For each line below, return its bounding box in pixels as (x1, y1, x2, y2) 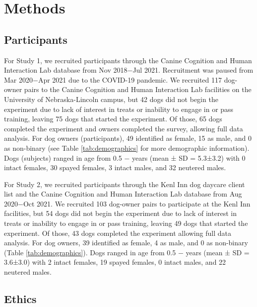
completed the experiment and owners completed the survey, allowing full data (4, 123, 243, 133)
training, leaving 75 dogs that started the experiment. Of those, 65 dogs (4, 113, 222, 124)
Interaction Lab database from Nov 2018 (4, 65, 128, 75)
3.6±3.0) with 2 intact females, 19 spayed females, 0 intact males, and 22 (4, 257, 226, 267)
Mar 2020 (4, 74, 33, 85)
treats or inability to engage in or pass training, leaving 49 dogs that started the (4, 218, 248, 228)
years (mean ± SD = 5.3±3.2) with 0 (131, 152, 246, 163)
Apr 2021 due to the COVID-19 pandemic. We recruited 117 (38, 74, 222, 85)
